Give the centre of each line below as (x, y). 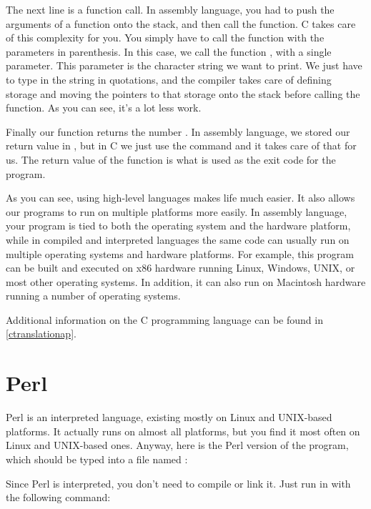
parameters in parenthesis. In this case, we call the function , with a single (169, 51)
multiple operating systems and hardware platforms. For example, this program (180, 253)
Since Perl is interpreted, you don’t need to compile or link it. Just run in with (178, 483)
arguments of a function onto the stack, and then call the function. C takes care (181, 23)
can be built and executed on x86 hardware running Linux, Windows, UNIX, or (180, 268)
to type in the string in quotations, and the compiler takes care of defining (169, 79)
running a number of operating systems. (93, 296)
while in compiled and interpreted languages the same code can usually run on (178, 239)
